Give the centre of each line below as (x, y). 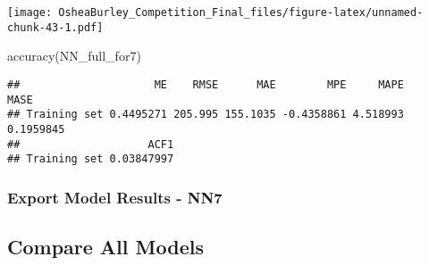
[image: (30, 12)
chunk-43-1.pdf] (55, 27)
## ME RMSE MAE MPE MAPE (206, 84)
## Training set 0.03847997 (91, 159)
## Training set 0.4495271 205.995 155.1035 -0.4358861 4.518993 (206, 115)
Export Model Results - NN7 (115, 197)
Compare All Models (105, 247)
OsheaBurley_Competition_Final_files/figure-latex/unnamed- (241, 12)
